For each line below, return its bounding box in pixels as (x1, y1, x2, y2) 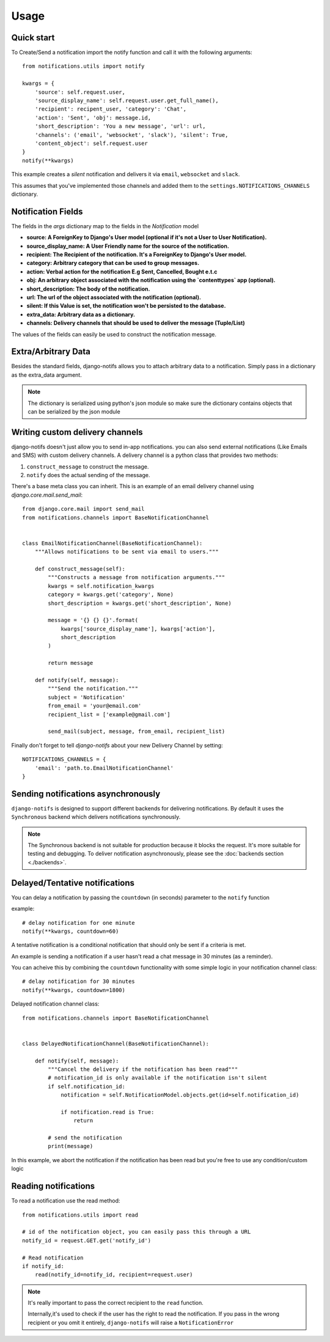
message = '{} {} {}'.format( (48, 617, 139, 624)
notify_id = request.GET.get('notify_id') (22, 1237, 152, 1244)
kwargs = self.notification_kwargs (48, 582, 155, 590)
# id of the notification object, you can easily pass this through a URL (22, 1228, 251, 1236)
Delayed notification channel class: (11, 1000, 100, 1007)
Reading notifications (11, 1181, 95, 1192)
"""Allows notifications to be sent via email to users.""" (34, 548, 219, 555)
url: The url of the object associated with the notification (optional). (26, 294, 202, 301)
